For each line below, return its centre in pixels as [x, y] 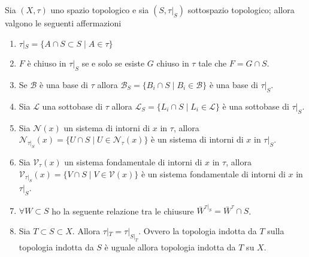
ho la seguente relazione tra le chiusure [123, 211]
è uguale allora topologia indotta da [170, 247]
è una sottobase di [256, 106]
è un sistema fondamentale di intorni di [213, 173]
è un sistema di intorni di [197, 139]
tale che [213, 63]
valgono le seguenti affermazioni [63, 23]
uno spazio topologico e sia [100, 10]
